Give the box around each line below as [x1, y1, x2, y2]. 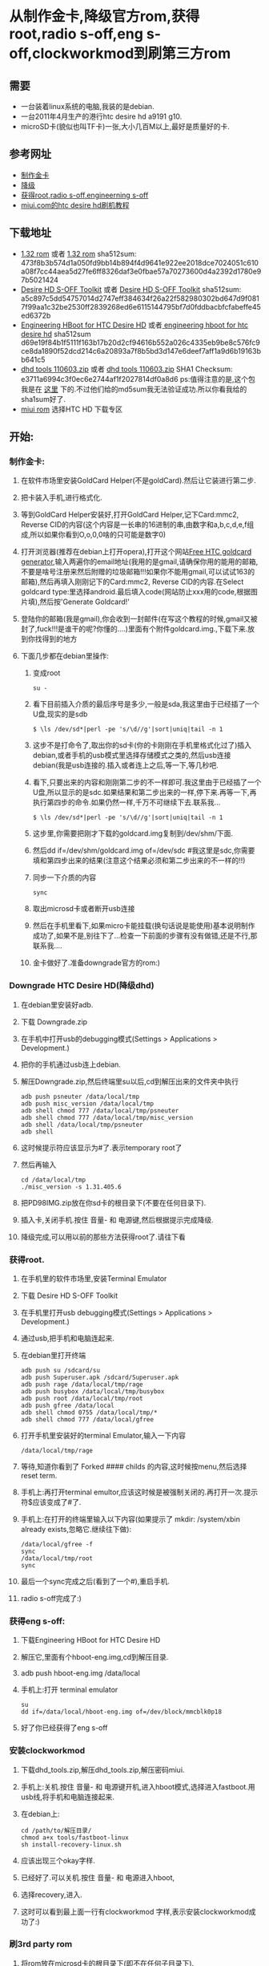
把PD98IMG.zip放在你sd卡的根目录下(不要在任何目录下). [20, 1198, 207, 1207]
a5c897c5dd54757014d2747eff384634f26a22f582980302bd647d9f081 [20, 294, 259, 303]
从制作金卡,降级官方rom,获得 [9, 7, 200, 26]
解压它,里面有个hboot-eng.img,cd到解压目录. [20, 1652, 169, 1662]
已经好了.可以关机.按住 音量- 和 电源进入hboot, [20, 1872, 175, 1882]
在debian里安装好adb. [20, 999, 94, 1009]
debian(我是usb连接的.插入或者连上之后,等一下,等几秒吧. [32, 760, 219, 770]
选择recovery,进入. [20, 1890, 82, 1899]
